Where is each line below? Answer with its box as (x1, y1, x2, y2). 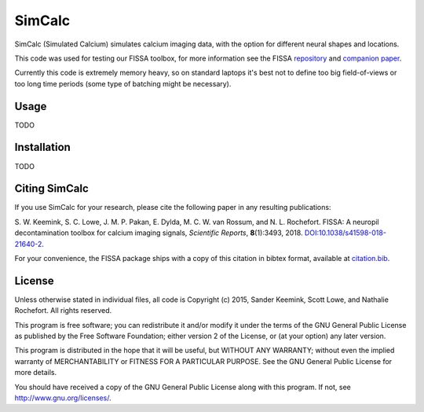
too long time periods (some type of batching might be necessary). (14, 79, 232, 88)
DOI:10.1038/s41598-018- (304, 228, 386, 237)
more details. (14, 368, 57, 377)
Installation (14, 141, 71, 154)
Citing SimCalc (14, 182, 90, 196)
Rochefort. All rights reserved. (14, 306, 112, 315)
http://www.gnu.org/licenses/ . (14, 393, 111, 403)
